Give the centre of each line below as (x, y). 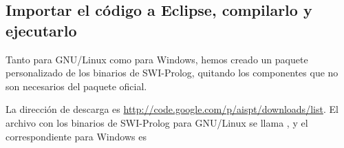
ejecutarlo (41, 30)
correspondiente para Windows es (76, 136)
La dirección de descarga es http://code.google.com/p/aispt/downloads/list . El (172, 109)
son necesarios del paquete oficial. (76, 86)
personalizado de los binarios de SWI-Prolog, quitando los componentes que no (172, 73)
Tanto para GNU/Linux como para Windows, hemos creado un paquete (157, 59)
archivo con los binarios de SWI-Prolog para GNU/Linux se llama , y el (157, 122)
